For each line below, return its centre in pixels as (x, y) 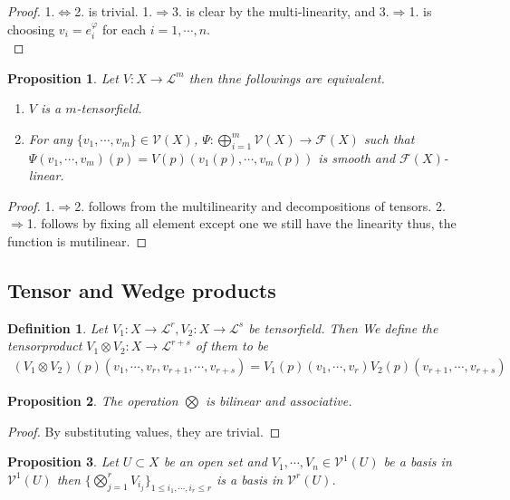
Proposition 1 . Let (63, 77)
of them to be (231, 346)
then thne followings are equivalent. (287, 77)
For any (50, 138)
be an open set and (215, 462)
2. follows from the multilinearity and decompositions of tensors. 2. (260, 205)
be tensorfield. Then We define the (343, 327)
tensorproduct (45, 346)
